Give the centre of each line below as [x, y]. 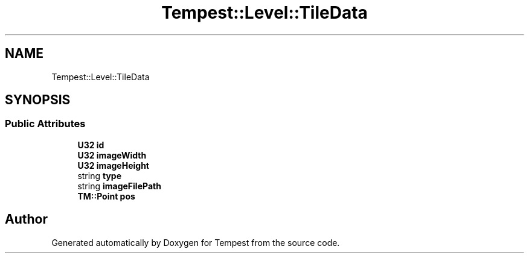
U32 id [91, 145]
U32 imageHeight [113, 165]
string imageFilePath [119, 186]
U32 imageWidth [112, 155]
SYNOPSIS [38, 100]
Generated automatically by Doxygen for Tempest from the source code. [196, 242]
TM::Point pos [106, 196]
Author [26, 219]
